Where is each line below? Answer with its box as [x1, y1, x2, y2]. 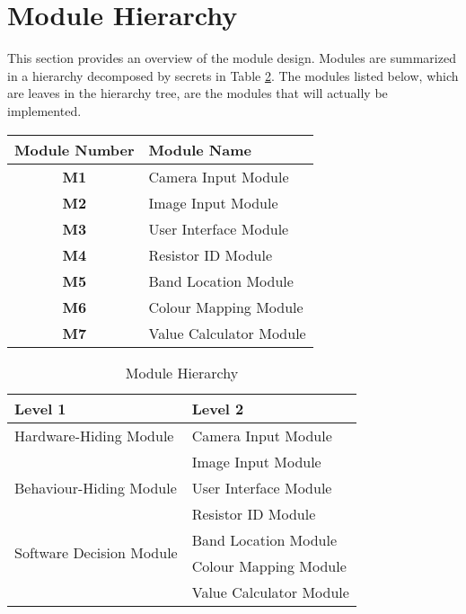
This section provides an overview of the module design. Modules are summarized [7, 49, 456, 67]
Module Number [14, 138, 135, 160]
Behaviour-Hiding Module [14, 476, 177, 498]
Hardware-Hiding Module [14, 424, 174, 446]
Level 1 [14, 397, 66, 419]
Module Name [148, 138, 251, 160]
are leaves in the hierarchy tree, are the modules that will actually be [7, 84, 388, 102]
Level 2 [191, 397, 244, 419]
